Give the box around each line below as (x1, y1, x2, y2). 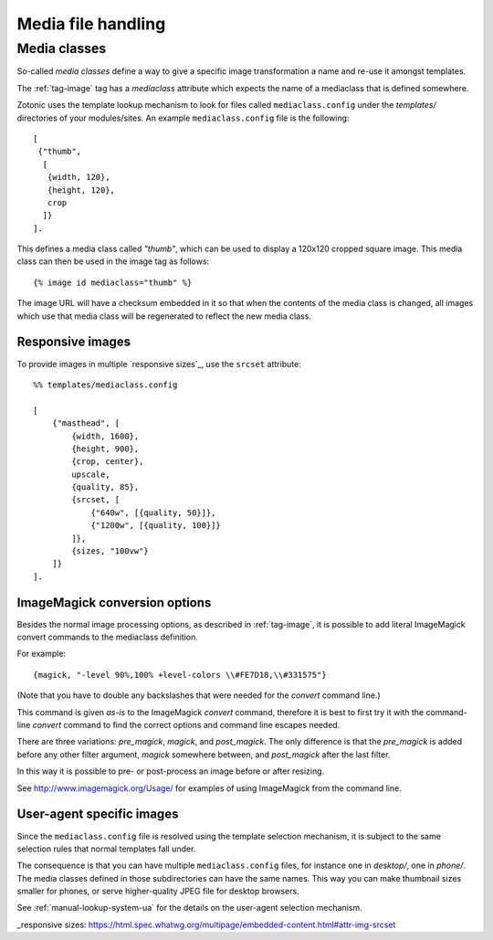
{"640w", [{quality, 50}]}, (90, 507, 216, 518)
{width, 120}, (47, 172, 110, 183)
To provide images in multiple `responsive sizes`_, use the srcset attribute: (16, 358, 301, 369)
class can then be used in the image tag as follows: (16, 256, 210, 267)
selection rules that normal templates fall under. (16, 843, 196, 854)
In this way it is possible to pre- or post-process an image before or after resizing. (16, 766, 325, 776)
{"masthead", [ (51, 418, 121, 428)
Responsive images (16, 334, 131, 350)
